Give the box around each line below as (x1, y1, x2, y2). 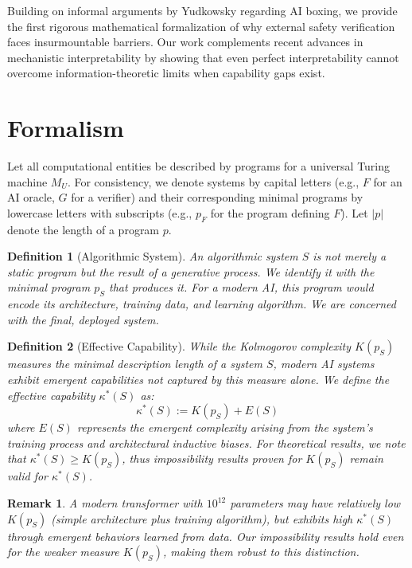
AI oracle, (7, 189, 55, 206)
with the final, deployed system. (7, 311, 159, 327)
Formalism (7, 112, 124, 144)
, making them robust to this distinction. (163, 543, 360, 560)
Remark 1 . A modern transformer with (7, 495, 203, 511)
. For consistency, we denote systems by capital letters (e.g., (67, 173, 360, 190)
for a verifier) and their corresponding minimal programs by (71, 189, 363, 206)
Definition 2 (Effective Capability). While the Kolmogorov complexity (7, 338, 352, 355)
